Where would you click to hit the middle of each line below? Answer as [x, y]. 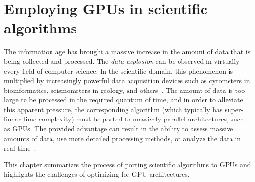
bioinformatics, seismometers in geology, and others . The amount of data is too [125, 90]
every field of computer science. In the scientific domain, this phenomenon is [119, 71]
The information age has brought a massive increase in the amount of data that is [127, 51]
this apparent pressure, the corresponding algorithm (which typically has [113, 109]
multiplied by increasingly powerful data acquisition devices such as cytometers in [127, 80]
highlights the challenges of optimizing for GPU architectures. [97, 174]
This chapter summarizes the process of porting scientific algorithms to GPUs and [127, 164]
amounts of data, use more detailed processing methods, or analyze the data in [123, 138]
